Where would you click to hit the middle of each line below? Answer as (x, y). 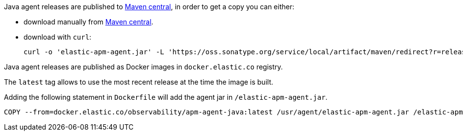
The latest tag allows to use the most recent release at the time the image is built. (139, 82)
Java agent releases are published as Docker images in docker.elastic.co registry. (143, 67)
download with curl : (58, 37)
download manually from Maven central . (89, 22)
